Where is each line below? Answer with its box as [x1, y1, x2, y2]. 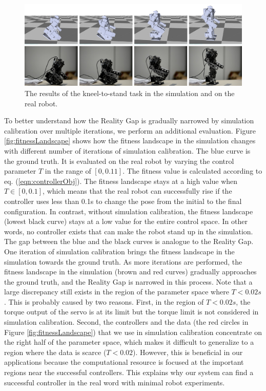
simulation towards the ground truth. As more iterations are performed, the [4, 256, 242, 267]
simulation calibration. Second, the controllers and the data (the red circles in [4, 316, 249, 327]
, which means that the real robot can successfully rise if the [43, 185, 232, 196]
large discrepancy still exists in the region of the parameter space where [4, 286, 229, 297]
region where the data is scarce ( [4, 346, 107, 357]
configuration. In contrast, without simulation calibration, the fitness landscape [4, 206, 253, 216]
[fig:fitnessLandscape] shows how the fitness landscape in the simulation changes [4, 135, 256, 146]
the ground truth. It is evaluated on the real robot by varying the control [4, 155, 234, 166]
